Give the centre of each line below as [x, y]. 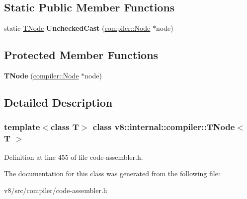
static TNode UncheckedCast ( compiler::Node [77, 28]
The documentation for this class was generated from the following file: [112, 173]
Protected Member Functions [81, 55]
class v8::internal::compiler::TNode [164, 127]
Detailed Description [58, 102]
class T [65, 127]
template [22, 127]
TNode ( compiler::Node [41, 75]
